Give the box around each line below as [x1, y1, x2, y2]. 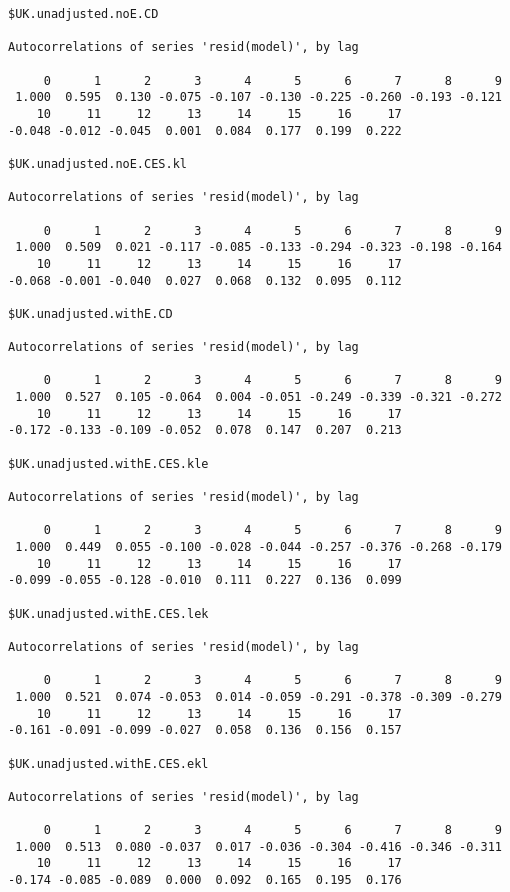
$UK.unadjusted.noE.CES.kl [8, 156, 187, 171]
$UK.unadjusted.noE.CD [8, 7, 159, 21]
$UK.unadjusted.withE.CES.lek [8, 606, 209, 621]
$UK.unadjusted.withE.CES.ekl [8, 756, 209, 771]
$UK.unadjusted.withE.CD [8, 306, 173, 321]
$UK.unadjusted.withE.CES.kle [8, 456, 209, 471]
